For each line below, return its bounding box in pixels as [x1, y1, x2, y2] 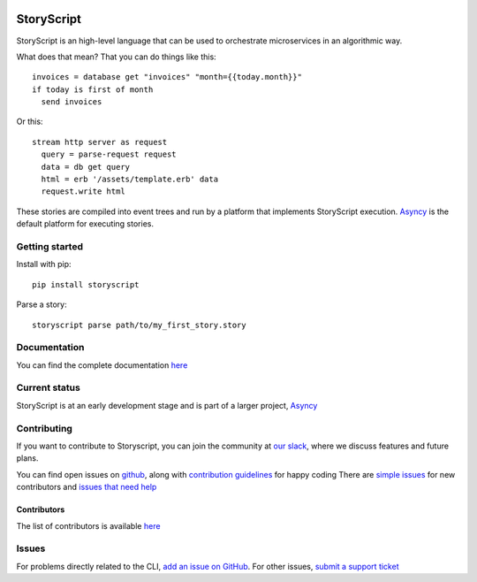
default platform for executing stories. [16, 218, 155, 229]
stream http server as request [32, 137, 168, 147]
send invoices [41, 97, 102, 107]
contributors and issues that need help [16, 482, 157, 493]
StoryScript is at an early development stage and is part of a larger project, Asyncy [16, 400, 318, 410]
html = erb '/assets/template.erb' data [41, 174, 219, 185]
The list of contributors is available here [16, 520, 161, 531]
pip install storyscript [32, 280, 140, 289]
